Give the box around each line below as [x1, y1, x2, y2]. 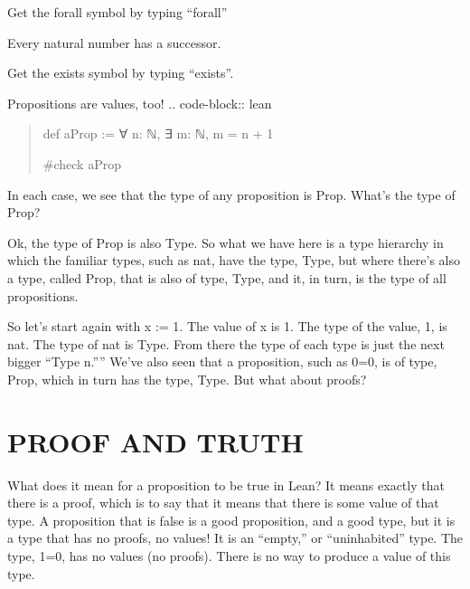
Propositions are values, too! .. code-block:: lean [7, 93, 272, 112]
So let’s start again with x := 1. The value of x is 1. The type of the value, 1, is [7, 317, 447, 336]
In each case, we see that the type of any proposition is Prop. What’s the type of [7, 185, 456, 204]
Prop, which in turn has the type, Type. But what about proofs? [7, 369, 367, 388]
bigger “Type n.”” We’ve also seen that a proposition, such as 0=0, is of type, [7, 352, 437, 371]
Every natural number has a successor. [7, 33, 221, 52]
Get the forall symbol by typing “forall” [7, 3, 228, 21]
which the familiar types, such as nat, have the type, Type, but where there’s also [7, 251, 460, 270]
